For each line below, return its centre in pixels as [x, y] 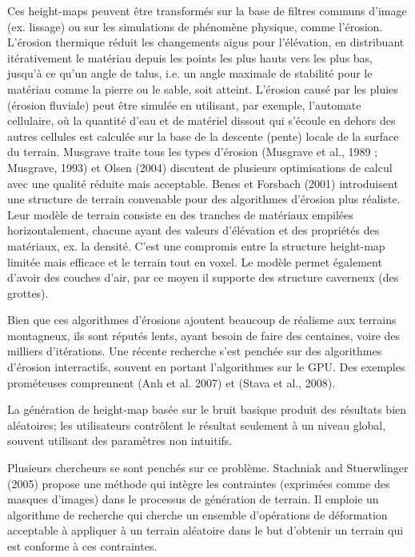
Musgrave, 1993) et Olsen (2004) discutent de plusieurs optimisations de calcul [200, 167]
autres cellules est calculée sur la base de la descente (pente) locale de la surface [203, 136]
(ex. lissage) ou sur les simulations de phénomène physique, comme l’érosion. [195, 26]
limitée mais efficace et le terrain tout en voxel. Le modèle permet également [195, 261]
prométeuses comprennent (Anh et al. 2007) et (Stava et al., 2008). [172, 382]
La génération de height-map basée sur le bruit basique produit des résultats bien [207, 409]
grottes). [28, 293]
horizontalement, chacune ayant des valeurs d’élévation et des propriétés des [194, 230]
